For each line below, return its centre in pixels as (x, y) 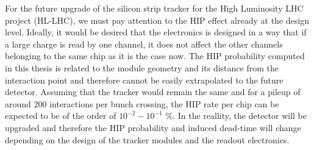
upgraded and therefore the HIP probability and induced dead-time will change (153, 127)
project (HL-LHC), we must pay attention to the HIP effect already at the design (157, 20)
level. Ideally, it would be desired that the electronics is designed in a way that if (156, 32)
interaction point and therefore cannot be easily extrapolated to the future (144, 80)
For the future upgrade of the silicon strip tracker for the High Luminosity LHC (154, 8)
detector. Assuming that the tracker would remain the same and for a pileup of (153, 92)
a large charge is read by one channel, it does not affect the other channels (144, 44)
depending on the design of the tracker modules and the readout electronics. (147, 139)
